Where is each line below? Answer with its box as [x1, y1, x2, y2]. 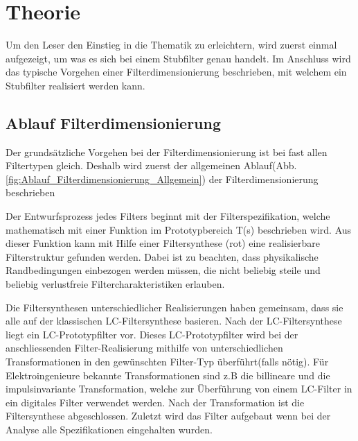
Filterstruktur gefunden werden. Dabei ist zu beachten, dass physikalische [6, 249, 319, 263]
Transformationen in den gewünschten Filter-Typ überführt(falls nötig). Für [6, 354, 329, 369]
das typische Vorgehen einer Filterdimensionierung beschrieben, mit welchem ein [6, 64, 347, 79]
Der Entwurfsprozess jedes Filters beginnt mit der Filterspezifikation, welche [6, 209, 330, 223]
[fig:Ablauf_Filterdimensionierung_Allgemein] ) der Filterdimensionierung [6, 171, 319, 186]
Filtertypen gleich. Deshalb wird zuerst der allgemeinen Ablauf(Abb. [6, 158, 297, 173]
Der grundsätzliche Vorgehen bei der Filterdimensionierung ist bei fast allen [6, 144, 328, 159]
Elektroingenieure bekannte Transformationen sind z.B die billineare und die [6, 367, 330, 382]
